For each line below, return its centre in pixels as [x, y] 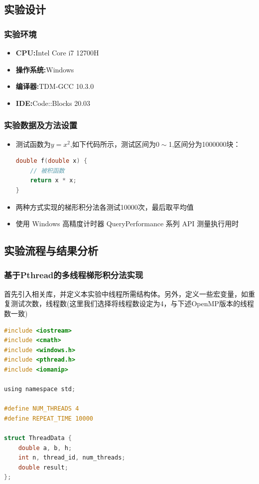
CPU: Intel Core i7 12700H [57, 52]
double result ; [43, 467]
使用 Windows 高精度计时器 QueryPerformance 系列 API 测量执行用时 [127, 224]
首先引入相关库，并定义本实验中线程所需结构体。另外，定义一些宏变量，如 [126, 293]
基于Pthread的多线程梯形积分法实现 [74, 275]
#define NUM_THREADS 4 [42, 409]
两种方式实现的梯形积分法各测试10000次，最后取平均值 [105, 207]
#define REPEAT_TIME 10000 [49, 418]
